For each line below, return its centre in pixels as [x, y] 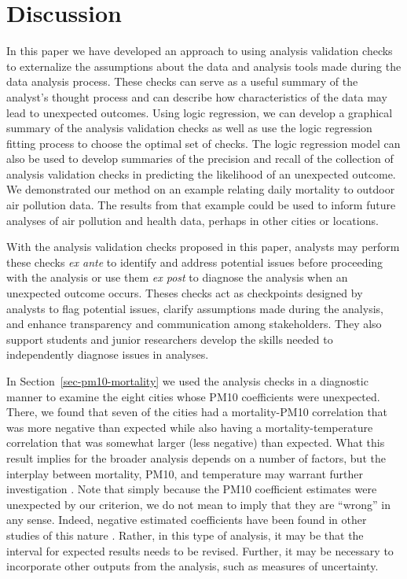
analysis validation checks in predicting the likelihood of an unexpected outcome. [201, 173]
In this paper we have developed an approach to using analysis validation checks [200, 51]
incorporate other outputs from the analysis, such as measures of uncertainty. [192, 566]
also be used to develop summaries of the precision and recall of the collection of [200, 159]
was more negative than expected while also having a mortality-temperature [190, 427]
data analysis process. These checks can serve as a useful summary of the [182, 81]
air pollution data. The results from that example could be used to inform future [201, 205]
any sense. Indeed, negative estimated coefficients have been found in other [187, 520]
